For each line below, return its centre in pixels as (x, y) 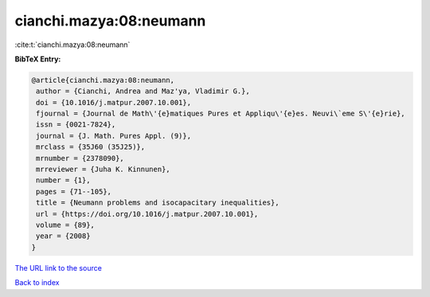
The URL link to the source (59, 268)
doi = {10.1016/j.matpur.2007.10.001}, (113, 102)
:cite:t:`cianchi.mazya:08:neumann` (72, 45)
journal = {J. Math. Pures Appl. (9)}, (113, 136)
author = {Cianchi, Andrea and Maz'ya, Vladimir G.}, (143, 91)
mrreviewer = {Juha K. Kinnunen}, (103, 170)
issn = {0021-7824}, (76, 125)
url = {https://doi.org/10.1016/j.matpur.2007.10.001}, (147, 214)
